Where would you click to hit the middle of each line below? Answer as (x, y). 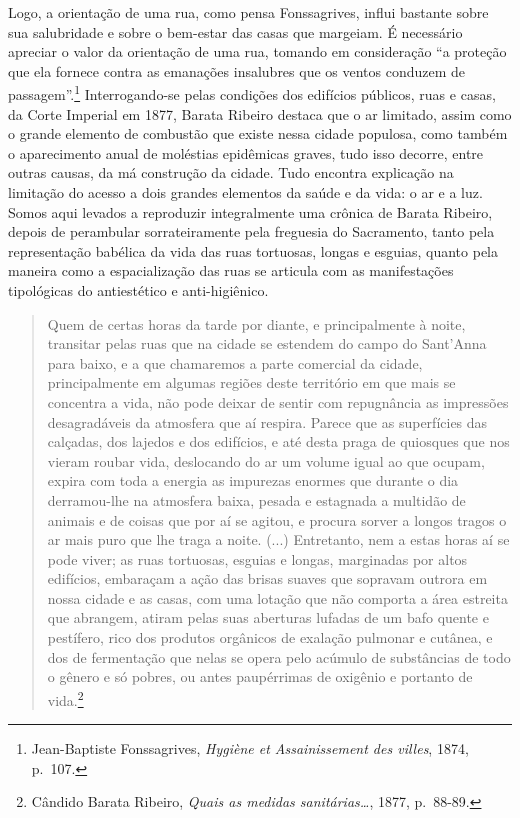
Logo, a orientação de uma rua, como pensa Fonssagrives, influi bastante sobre (248, 12)
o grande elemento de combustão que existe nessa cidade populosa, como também (258, 133)
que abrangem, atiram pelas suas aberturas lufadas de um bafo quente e (268, 617)
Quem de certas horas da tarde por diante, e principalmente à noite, (256, 323)
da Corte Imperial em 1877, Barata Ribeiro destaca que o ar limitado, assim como (260, 113)
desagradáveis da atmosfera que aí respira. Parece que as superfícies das (267, 421)
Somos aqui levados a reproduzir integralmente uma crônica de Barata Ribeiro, (250, 211)
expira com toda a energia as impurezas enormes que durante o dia (253, 480)
